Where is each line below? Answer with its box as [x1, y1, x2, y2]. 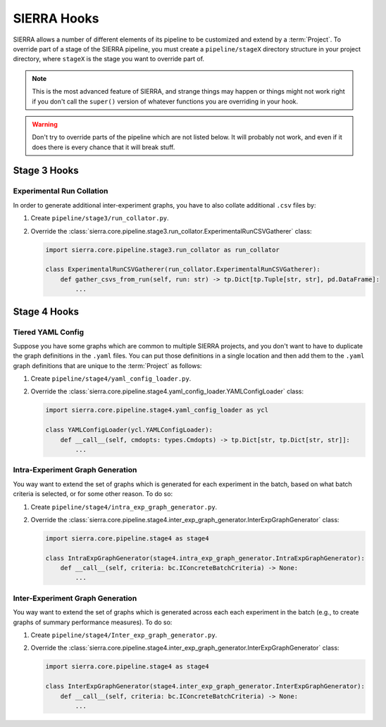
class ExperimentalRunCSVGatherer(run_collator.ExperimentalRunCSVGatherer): [45, 265, 320, 274]
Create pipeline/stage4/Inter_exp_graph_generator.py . [30, 631, 218, 639]
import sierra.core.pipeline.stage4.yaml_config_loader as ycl [45, 406, 269, 415]
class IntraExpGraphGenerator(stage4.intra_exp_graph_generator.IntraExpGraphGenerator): [45, 554, 366, 562]
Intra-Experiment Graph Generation [13, 465, 137, 475]
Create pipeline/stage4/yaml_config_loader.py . [30, 374, 192, 383]
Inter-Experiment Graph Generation [13, 593, 137, 603]
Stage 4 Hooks [13, 305, 80, 317]
